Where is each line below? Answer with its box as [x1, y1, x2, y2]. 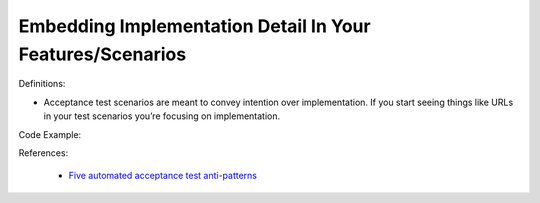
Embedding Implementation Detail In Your [18, 15, 371, 37]
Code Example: [18, 128, 82, 140]
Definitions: [18, 78, 66, 90]
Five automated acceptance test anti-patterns [68, 170, 257, 182]
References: [18, 146, 69, 159]
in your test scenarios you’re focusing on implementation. [43, 110, 281, 122]
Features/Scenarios [18, 43, 187, 65]
